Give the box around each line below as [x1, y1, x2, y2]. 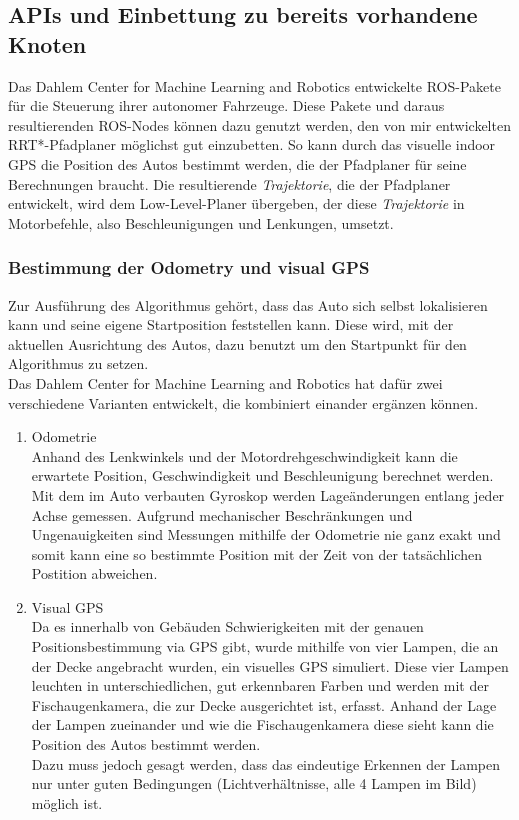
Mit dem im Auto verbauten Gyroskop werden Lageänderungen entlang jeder [31, 484, 505, 505]
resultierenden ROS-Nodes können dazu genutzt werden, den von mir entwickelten [8, 114, 511, 135]
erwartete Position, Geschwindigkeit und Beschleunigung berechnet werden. [31, 465, 494, 486]
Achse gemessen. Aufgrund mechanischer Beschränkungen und [31, 504, 413, 525]
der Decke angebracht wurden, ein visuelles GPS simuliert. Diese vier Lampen [31, 655, 509, 676]
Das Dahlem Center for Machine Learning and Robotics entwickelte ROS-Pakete [8, 75, 501, 96]
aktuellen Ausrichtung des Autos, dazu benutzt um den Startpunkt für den [8, 333, 467, 354]
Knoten [8, 28, 87, 59]
